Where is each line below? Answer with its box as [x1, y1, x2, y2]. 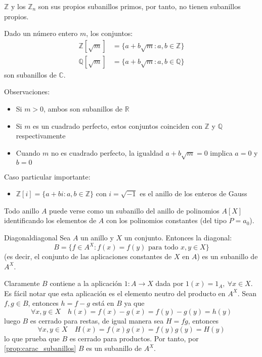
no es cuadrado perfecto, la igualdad [51, 147, 163, 158]
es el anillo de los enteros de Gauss [140, 188, 247, 199]
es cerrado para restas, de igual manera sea [30, 315, 164, 326]
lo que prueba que [4, 333, 60, 343]
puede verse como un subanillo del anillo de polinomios [49, 205, 220, 216]
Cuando [16, 147, 40, 158]
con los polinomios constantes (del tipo [106, 215, 227, 226]
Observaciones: [4, 86, 50, 97]
